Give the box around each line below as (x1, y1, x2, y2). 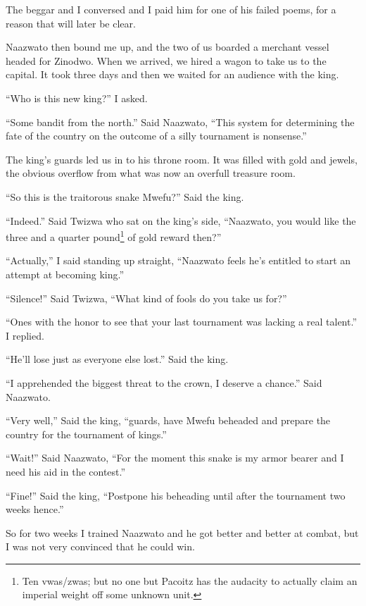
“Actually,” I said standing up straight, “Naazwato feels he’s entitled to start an (6, 253, 351, 268)
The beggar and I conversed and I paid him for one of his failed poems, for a (6, 2, 336, 16)
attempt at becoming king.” (6, 266, 124, 281)
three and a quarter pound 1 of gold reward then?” (6, 228, 222, 244)
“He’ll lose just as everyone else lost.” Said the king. (6, 352, 229, 366)
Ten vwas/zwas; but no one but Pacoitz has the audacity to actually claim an (22, 573, 358, 588)
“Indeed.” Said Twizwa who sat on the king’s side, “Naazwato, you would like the (6, 213, 356, 228)
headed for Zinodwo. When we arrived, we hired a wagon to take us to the (6, 53, 327, 68)
